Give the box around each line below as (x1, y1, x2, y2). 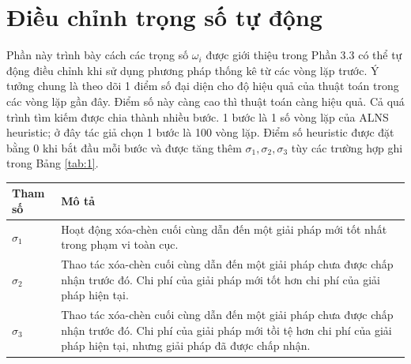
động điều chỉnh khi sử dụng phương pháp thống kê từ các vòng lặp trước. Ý (6, 62, 379, 78)
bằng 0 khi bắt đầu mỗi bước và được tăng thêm (6, 139, 242, 156)
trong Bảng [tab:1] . (6, 155, 99, 171)
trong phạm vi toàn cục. (61, 236, 179, 253)
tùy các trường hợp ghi (291, 139, 403, 156)
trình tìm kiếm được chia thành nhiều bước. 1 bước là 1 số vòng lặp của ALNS (6, 108, 389, 125)
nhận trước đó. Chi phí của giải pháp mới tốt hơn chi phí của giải (61, 271, 380, 287)
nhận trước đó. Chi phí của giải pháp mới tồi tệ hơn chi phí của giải (61, 321, 392, 338)
